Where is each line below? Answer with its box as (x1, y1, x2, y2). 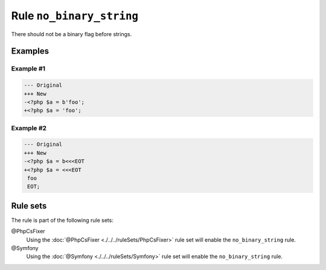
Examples (11, 46, 50, 57)
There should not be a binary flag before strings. (11, 30, 132, 37)
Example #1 (11, 64, 45, 73)
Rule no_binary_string (11, 9, 139, 22)
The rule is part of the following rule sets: (11, 216, 114, 224)
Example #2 (11, 124, 47, 132)
